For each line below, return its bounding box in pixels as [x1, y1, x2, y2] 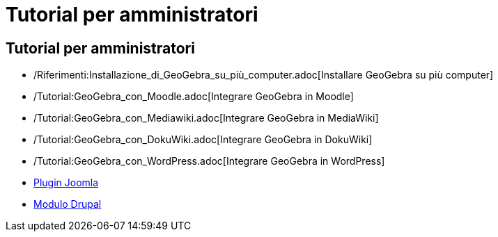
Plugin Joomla [33, 177, 99, 189]
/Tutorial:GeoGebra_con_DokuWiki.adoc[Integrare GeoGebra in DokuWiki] [33, 133, 373, 146]
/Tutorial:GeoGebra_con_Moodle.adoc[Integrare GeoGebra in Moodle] [33, 90, 354, 103]
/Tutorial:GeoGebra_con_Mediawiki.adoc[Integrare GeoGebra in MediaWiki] [33, 112, 379, 124]
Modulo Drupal [33, 198, 102, 211]
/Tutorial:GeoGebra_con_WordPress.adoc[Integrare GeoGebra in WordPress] [33, 155, 385, 167]
